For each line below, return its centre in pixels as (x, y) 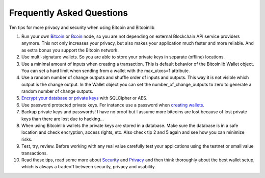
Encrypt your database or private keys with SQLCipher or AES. (84, 98)
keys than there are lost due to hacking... (63, 119)
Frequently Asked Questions (68, 13)
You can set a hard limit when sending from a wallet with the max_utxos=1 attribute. (106, 71)
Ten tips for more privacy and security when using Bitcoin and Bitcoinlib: (82, 27)
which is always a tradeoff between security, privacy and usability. (89, 167)
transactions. (35, 153)
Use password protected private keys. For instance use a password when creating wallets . (113, 105)
